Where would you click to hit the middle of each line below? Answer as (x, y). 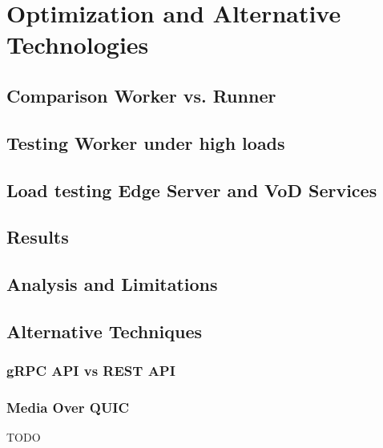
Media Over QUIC (68, 408)
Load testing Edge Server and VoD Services (192, 190)
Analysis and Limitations (112, 284)
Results (38, 237)
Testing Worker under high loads (146, 142)
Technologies (78, 44)
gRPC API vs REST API (91, 371)
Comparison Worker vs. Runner (141, 95)
